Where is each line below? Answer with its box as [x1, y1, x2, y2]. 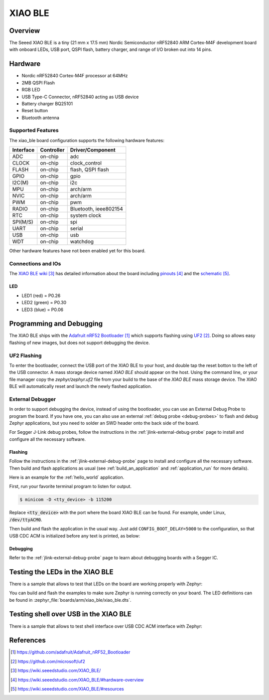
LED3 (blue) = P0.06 [21, 307, 64, 313]
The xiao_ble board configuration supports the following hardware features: [9, 137, 164, 143]
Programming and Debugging [9, 320, 103, 328]
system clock [70, 212, 102, 219]
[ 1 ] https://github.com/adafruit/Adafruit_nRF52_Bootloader [10, 649, 131, 655]
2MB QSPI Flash [21, 80, 55, 86]
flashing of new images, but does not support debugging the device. [9, 340, 150, 346]
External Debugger [9, 395, 56, 402]
